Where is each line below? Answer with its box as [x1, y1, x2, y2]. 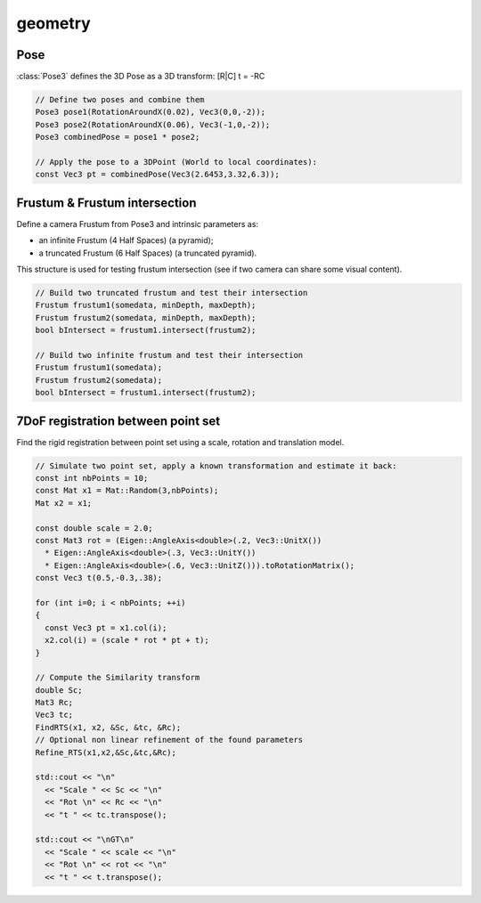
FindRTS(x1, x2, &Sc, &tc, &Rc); [35, 722, 182, 732]
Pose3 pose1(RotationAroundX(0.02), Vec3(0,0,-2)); [35, 107, 266, 118]
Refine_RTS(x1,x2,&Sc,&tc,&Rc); [35, 747, 177, 757]
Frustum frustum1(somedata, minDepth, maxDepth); [35, 300, 257, 311]
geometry [16, 13, 91, 33]
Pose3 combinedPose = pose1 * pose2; [35, 132, 200, 142]
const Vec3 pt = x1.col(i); [45, 622, 167, 632]
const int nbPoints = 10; [35, 473, 149, 484]
